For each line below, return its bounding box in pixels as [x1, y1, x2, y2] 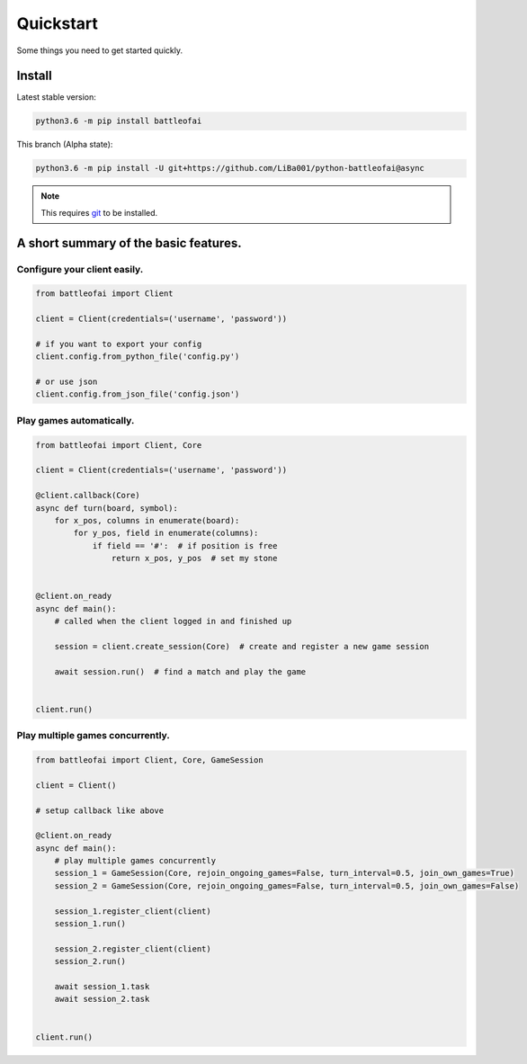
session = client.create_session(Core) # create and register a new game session [54, 641, 430, 651]
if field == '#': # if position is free [92, 541, 278, 550]
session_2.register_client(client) [54, 943, 211, 953]
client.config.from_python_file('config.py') [35, 352, 240, 362]
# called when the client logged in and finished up [54, 616, 292, 627]
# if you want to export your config [35, 338, 202, 349]
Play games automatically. [16, 414, 135, 426]
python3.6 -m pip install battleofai [35, 116, 202, 126]
